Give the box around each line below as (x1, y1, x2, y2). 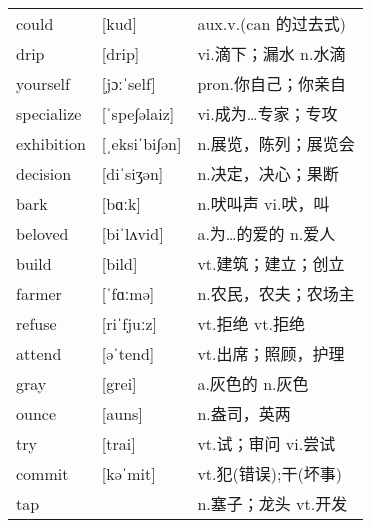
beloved (16, 221, 69, 245)
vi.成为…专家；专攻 (197, 102, 338, 126)
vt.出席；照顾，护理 (197, 342, 345, 366)
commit (16, 461, 69, 485)
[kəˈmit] (101, 461, 156, 485)
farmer (16, 281, 62, 305)
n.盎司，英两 (197, 402, 291, 426)
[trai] (101, 431, 136, 455)
